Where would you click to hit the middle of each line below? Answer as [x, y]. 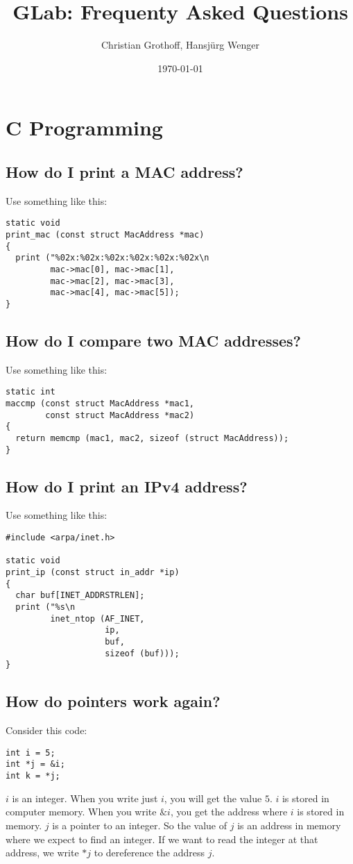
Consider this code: [46, 730]
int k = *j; [33, 776]
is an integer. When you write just [85, 798]
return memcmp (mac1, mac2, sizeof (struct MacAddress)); [152, 438]
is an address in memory [289, 825]
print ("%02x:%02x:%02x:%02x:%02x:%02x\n [112, 258]
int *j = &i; [35, 764]
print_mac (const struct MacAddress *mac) [105, 234]
